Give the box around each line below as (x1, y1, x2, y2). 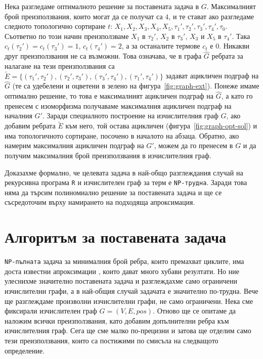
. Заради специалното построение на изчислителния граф (42, 110, 218, 121)
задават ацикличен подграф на (165, 70, 259, 81)
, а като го (221, 91, 253, 101)
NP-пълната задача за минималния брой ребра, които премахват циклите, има (5, 256, 244, 266)
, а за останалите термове (121, 40, 200, 51)
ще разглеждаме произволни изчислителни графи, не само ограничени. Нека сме (5, 295, 253, 306)
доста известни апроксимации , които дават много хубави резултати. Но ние (5, 265, 239, 276)
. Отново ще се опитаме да (153, 305, 236, 316)
